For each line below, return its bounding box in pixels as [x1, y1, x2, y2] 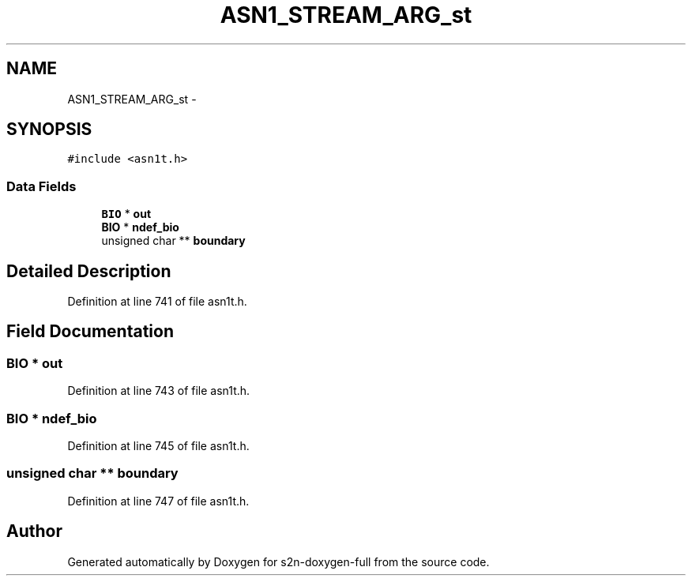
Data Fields [6, 178, 77, 194]
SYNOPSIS [6, 119, 92, 140]
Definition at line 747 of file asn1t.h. [67, 494, 250, 508]
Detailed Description [6, 261, 171, 281]
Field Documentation [6, 321, 174, 342]
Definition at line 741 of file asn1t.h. [67, 295, 247, 309]
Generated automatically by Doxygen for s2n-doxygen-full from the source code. [67, 554, 490, 569]
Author [6, 521, 62, 542]
